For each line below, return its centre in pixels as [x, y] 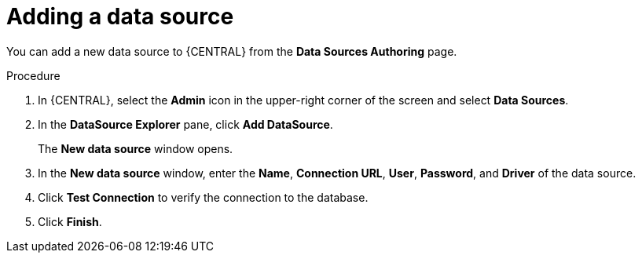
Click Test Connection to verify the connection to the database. [203, 197]
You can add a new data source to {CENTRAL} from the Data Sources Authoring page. [232, 51]
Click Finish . [70, 221]
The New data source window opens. [136, 148]
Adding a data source [120, 16]
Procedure [33, 75]
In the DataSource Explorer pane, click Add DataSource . [185, 124]
